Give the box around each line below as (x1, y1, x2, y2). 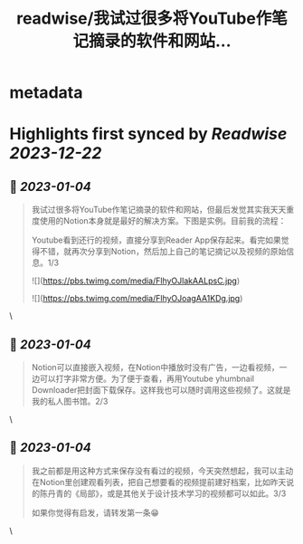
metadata (9, 82, 83, 103)
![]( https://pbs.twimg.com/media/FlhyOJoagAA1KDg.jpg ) (31, 293, 243, 304)
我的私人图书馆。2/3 (31, 396, 109, 406)
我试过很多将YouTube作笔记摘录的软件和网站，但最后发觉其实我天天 (31, 205, 287, 215)
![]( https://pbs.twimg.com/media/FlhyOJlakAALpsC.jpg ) (31, 275, 241, 286)
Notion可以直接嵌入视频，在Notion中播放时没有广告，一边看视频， (31, 362, 279, 372)
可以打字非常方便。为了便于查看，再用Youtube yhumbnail (39, 373, 255, 384)
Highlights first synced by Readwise (9, 124, 288, 145)
